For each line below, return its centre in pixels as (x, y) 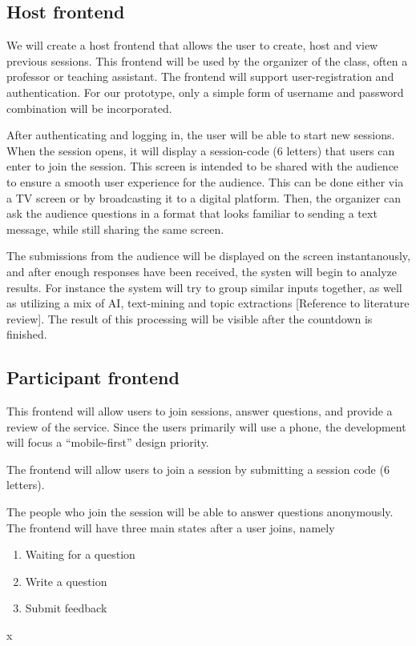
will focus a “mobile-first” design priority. (108, 442)
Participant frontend (93, 377)
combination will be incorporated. (89, 108)
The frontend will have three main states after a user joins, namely (171, 527)
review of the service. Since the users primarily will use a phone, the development (206, 426)
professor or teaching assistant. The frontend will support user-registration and (200, 76)
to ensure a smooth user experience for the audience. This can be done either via (205, 181)
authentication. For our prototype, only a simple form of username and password (205, 92)
